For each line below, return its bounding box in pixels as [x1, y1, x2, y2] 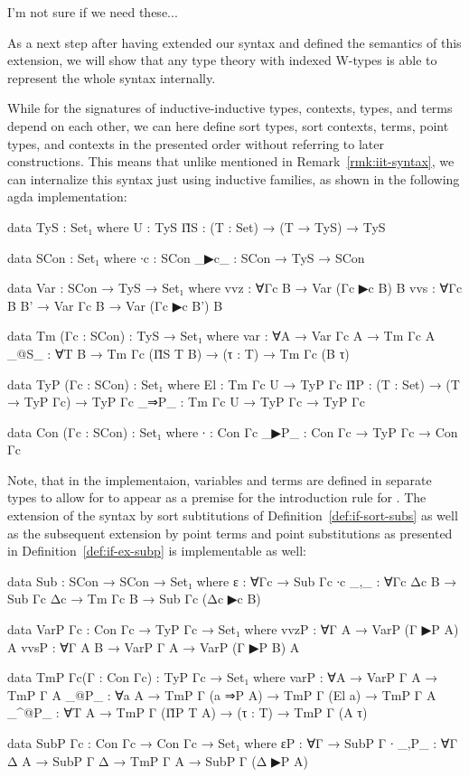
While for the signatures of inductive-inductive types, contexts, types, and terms [7, 98, 453, 117]
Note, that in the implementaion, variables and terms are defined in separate [7, 470, 432, 489]
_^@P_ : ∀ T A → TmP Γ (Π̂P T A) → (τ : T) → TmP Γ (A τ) [7, 703, 368, 722]
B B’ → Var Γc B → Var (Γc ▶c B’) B [7, 295, 223, 314]
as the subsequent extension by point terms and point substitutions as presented [7, 523, 453, 542]
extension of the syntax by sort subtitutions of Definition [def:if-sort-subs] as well [7, 506, 458, 525]
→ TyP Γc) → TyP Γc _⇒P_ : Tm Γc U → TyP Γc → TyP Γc [7, 392, 365, 411]
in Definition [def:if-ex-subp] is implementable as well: [7, 541, 307, 560]
